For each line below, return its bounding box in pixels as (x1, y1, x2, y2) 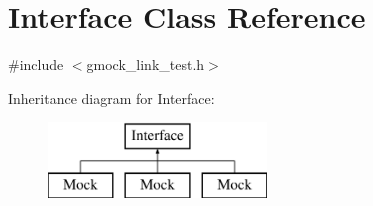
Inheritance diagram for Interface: (8, 87, 215, 108)
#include (8, 54, 64, 75)
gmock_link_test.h (86, 54, 205, 75)
